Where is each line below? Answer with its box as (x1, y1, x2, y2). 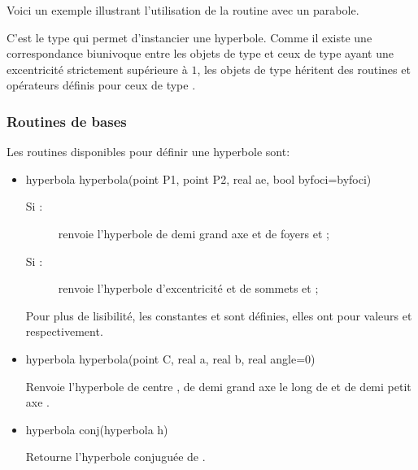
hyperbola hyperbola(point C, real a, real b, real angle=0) (25, 350, 316, 367)
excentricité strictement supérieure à (7, 60, 188, 77)
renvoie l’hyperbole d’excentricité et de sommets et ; (58, 280, 319, 297)
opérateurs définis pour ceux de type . (7, 76, 196, 94)
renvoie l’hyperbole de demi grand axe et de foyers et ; (58, 224, 329, 242)
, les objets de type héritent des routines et (197, 60, 411, 77)
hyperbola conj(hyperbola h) (25, 420, 168, 437)
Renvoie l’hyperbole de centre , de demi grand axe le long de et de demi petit (25, 377, 411, 394)
